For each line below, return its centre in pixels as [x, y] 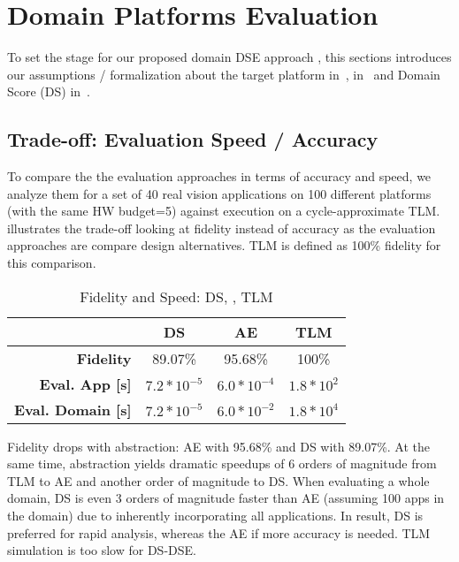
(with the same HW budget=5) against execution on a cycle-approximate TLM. [224, 211]
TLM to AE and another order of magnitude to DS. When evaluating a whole [218, 480]
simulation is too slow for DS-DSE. [102, 550]
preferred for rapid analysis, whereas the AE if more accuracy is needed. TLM [219, 532]
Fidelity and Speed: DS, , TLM [176, 296]
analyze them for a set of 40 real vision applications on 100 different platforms [219, 193]
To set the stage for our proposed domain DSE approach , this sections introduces [229, 57]
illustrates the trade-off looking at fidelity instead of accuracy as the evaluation [222, 228]
